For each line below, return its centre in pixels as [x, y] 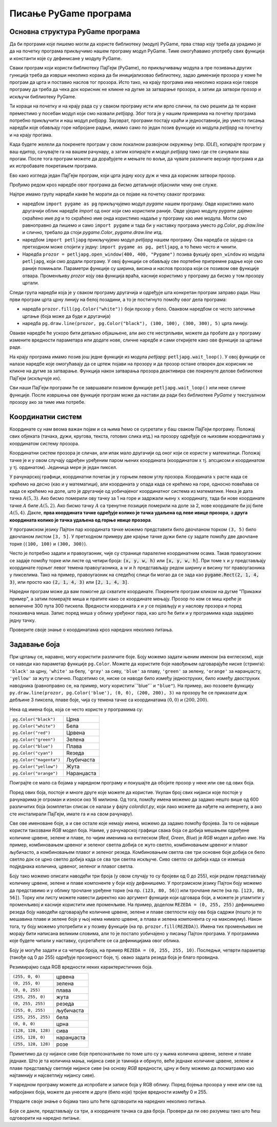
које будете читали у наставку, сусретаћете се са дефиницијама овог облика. [95, 941]
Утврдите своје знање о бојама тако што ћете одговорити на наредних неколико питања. [108, 1101]
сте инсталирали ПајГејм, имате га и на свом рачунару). [71, 814]
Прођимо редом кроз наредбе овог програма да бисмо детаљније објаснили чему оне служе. [114, 185]
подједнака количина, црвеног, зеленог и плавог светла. [72, 866]
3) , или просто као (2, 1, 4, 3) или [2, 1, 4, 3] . [69, 582]
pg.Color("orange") [35, 773]
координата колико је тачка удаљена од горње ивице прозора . [81, 520]
